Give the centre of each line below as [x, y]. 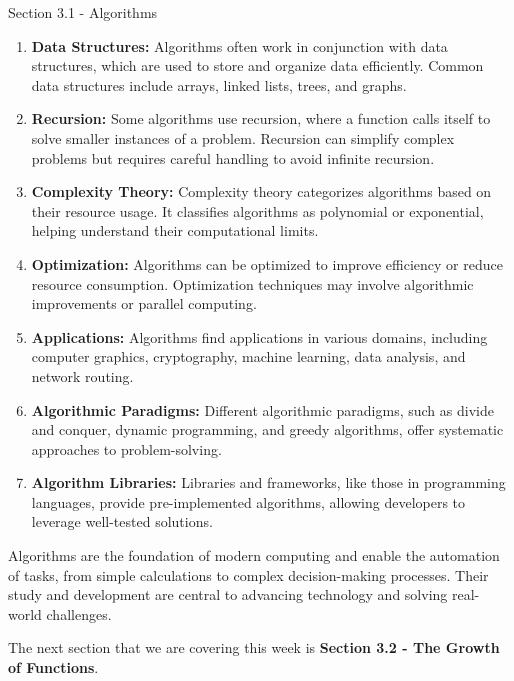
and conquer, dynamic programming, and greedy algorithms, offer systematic [267, 429]
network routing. [82, 375]
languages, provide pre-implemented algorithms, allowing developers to [248, 501]
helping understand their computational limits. [175, 230]
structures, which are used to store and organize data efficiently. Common [257, 65]
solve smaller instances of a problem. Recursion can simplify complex [243, 137]
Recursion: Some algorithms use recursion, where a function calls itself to [261, 118]
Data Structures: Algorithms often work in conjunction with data [239, 45]
